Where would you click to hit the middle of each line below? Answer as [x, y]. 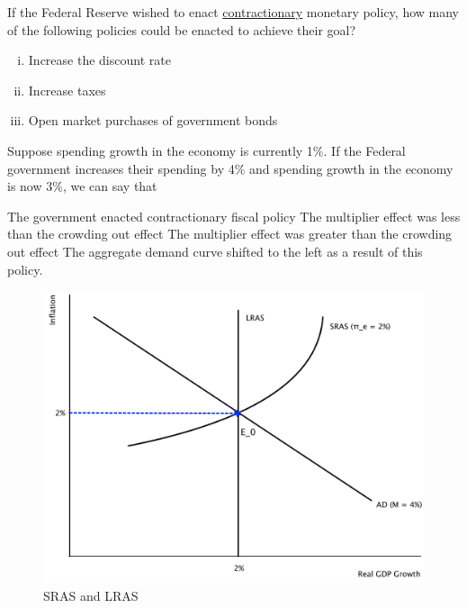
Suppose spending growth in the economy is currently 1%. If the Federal [207, 150]
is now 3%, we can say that [82, 186]
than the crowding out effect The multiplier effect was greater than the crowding [230, 234]
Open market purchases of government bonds [153, 120]
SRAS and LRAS [91, 595]
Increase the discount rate [99, 60]
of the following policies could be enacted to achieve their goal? [182, 29]
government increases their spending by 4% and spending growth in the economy [230, 168]
